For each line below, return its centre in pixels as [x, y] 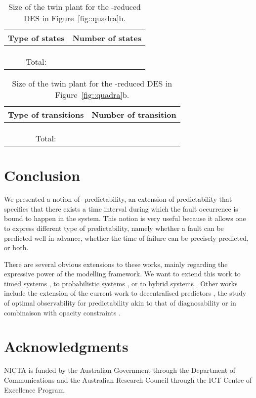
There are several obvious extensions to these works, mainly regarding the [116, 264]
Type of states [36, 38]
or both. [16, 247]
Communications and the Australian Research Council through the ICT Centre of [128, 379]
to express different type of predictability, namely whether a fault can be [114, 228]
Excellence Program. [35, 389]
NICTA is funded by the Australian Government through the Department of [120, 370]
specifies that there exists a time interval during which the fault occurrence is [121, 208]
